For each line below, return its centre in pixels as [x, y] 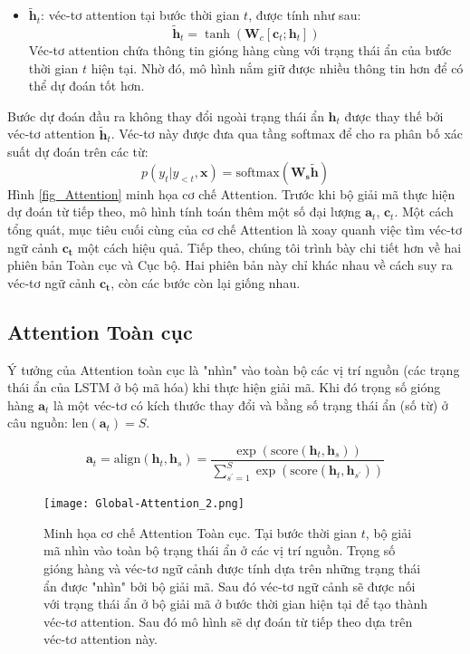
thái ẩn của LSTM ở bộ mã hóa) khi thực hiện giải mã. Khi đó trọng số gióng [224, 387]
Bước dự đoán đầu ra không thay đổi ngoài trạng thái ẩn [166, 115]
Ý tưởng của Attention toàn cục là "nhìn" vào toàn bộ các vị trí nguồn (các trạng [234, 369]
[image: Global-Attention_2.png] [144, 504]
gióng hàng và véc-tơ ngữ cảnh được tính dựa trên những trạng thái [232, 568]
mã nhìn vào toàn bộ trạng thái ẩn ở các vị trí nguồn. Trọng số [220, 550]
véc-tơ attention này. [101, 639]
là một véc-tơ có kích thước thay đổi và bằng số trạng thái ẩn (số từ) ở [251, 404]
